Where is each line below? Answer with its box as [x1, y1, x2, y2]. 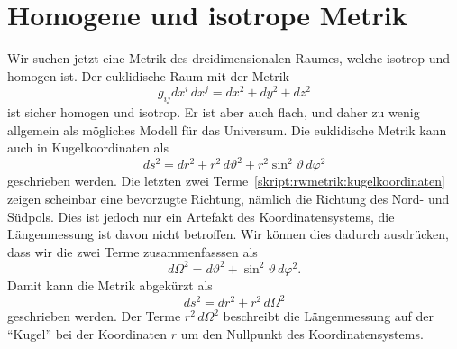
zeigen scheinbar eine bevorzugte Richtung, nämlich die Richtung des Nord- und [7, 189, 450, 208]
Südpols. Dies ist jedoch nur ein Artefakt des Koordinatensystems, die [7, 207, 395, 225]
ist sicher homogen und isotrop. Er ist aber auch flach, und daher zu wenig [7, 103, 420, 122]
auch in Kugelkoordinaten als [7, 138, 169, 157]
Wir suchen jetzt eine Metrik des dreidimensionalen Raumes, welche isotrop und [7, 49, 451, 68]
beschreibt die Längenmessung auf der [223, 307, 434, 326]
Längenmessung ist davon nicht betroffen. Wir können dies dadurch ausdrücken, [7, 225, 449, 243]
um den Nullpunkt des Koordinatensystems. [180, 324, 424, 343]
